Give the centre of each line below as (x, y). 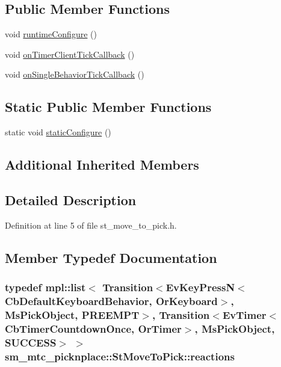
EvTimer (244, 314)
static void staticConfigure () (58, 132)
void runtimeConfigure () (51, 34)
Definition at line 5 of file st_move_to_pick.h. (91, 225)
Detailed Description (71, 199)
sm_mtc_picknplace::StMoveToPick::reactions (120, 356)
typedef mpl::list (45, 287)
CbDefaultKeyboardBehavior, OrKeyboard (111, 301)
